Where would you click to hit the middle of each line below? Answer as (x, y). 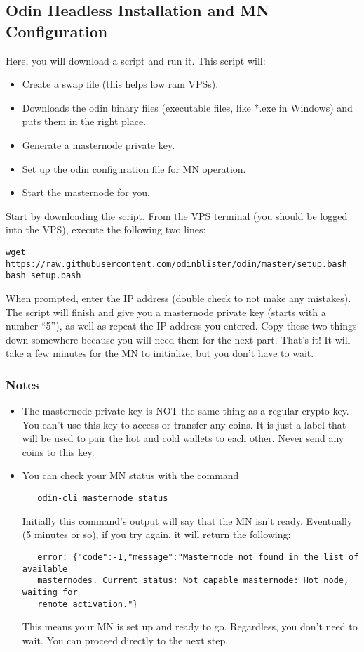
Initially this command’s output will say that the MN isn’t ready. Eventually (187, 520)
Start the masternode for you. (86, 192)
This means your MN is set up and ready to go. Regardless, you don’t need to (190, 626)
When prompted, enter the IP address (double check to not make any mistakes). (178, 298)
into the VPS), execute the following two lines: (106, 229)
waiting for (50, 592)
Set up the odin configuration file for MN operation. (134, 168)
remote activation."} (88, 604)
